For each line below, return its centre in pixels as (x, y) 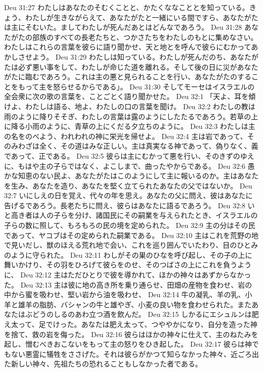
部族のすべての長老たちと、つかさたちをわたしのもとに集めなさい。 (145, 37)
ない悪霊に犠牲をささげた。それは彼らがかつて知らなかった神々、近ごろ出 (135, 354)
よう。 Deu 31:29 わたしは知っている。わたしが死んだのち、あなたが (145, 56)
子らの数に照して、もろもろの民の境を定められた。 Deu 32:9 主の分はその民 (130, 225)
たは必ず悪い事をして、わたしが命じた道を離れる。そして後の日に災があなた (131, 66)
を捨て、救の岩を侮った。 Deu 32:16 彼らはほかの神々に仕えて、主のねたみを (131, 334)
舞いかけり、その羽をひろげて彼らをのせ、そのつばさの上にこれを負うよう (128, 265)
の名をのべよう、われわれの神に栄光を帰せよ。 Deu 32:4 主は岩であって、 (126, 136)
